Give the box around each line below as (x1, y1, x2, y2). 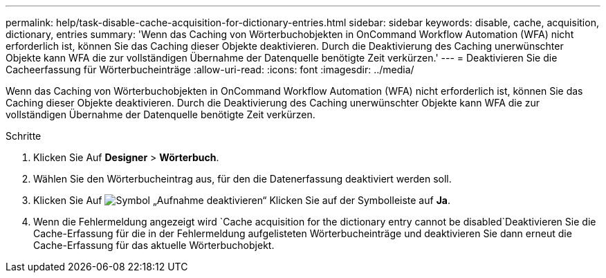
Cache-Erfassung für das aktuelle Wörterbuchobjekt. (33, 239, 275, 251)
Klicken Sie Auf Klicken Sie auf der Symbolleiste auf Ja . (33, 194, 450, 206)
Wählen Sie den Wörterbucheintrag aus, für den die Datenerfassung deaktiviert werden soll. (33, 173, 452, 185)
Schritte (6, 130, 42, 142)
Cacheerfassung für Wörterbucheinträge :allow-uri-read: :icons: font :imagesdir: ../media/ (6, 64, 414, 75)
